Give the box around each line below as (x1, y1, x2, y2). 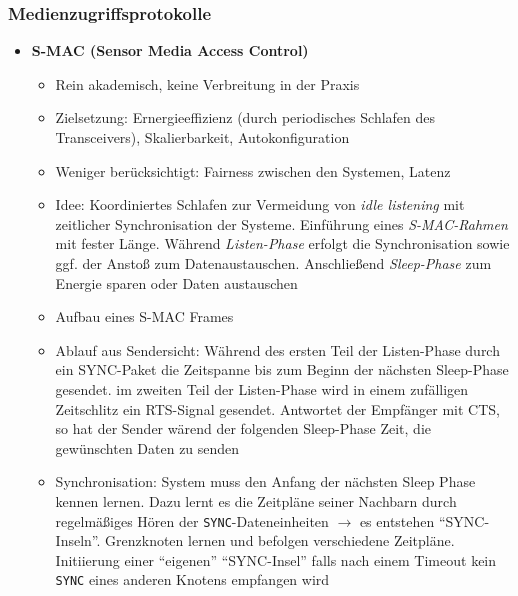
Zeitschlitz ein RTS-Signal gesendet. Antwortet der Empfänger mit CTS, (55, 398, 500, 419)
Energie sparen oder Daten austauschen (55, 272, 298, 293)
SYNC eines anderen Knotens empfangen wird (55, 569, 330, 590)
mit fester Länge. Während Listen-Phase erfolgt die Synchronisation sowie (55, 233, 510, 254)
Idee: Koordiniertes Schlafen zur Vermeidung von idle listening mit (55, 194, 465, 215)
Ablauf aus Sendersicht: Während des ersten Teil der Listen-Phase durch (55, 339, 500, 360)
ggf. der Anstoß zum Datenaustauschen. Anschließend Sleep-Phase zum (55, 252, 492, 273)
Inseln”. (55, 530, 101, 551)
